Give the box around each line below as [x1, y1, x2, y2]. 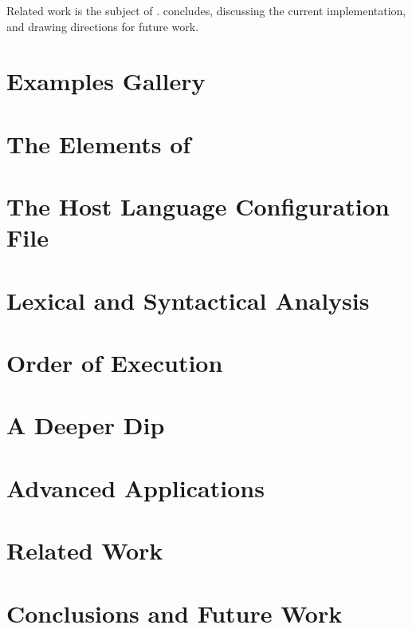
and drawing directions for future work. [6, 18, 199, 34]
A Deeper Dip [6, 409, 165, 441]
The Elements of [6, 127, 191, 160]
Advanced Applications [6, 471, 265, 504]
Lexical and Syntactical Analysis [6, 283, 370, 316]
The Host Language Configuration [6, 190, 390, 223]
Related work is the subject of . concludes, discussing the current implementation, [6, 2, 406, 18]
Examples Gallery [6, 65, 206, 97]
